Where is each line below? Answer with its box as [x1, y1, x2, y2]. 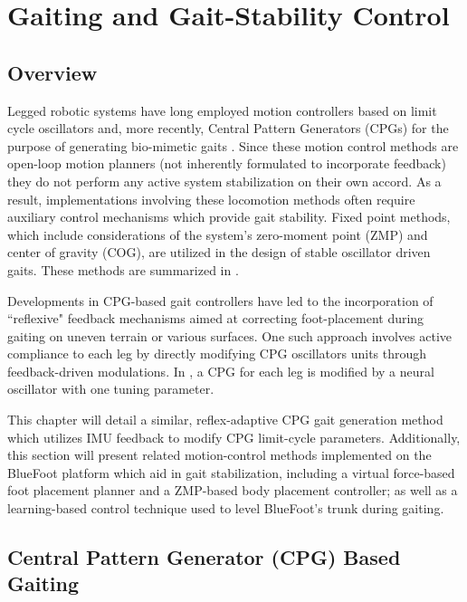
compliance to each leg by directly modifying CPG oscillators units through [7, 344, 427, 363]
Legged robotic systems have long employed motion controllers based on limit [7, 100, 437, 119]
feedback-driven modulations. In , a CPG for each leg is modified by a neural [7, 361, 434, 380]
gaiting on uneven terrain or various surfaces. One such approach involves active [7, 326, 453, 345]
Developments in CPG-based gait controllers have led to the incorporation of [7, 291, 434, 310]
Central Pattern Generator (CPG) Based [7, 543, 401, 571]
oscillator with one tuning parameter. [7, 379, 214, 398]
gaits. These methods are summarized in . [7, 260, 239, 279]
